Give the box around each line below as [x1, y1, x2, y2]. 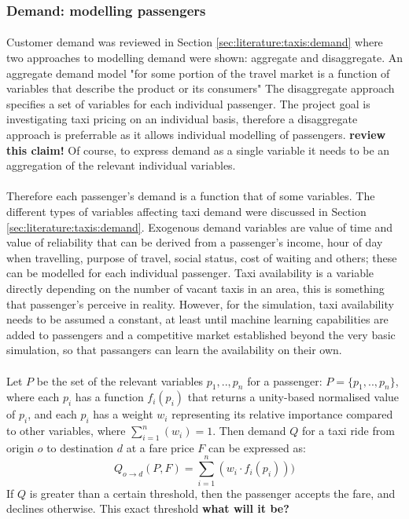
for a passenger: [247, 372, 322, 389]
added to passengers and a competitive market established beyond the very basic [6, 326, 396, 342]
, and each [28, 406, 77, 422]
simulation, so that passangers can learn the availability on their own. [6, 342, 342, 358]
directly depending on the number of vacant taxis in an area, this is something [6, 280, 385, 296]
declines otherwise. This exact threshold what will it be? [6, 500, 289, 517]
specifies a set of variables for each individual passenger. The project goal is [6, 95, 370, 111]
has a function [75, 389, 144, 405]
